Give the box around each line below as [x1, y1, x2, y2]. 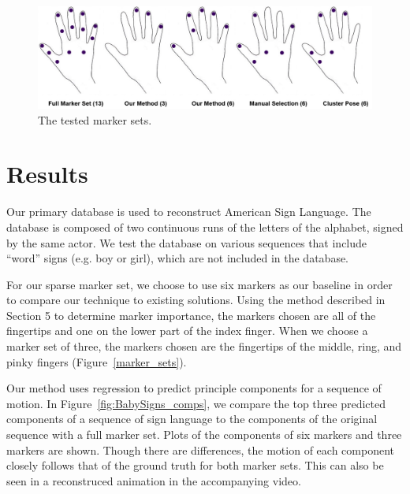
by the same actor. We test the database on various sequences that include [6, 234, 367, 251]
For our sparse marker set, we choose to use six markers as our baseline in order [6, 276, 393, 292]
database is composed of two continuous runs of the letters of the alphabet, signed [6, 218, 404, 235]
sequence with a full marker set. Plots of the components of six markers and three [6, 426, 402, 443]
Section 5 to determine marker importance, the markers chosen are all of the [6, 306, 376, 323]
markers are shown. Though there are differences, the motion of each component [6, 441, 394, 458]
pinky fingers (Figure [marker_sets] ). [6, 353, 187, 370]
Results [6, 158, 88, 190]
